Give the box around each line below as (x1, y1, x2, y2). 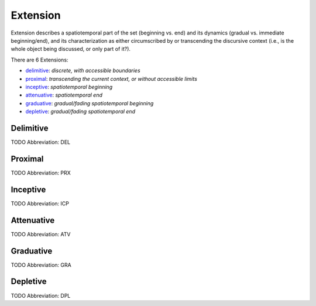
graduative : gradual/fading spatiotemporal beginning (25, 99, 154, 106)
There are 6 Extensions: (11, 56, 68, 63)
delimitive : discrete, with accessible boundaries (25, 67, 140, 74)
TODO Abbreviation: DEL (11, 138, 70, 146)
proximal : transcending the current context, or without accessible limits (25, 75, 197, 82)
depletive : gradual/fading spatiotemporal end (25, 108, 136, 115)
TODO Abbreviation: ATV (11, 231, 71, 238)
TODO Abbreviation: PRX (11, 169, 71, 176)
